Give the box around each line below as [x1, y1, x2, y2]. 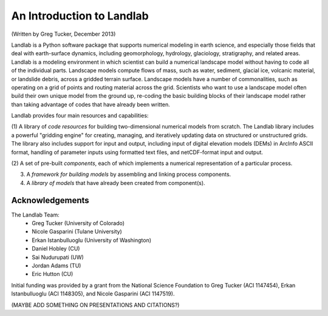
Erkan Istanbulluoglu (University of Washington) [32, 237, 152, 244]
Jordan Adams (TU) [32, 262, 81, 269]
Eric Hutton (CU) [32, 271, 73, 278]
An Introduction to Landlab [11, 9, 149, 22]
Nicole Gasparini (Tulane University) [32, 228, 123, 235]
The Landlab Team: [11, 211, 60, 218]
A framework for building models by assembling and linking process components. [26, 170, 231, 178]
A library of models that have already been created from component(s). [26, 179, 206, 186]
